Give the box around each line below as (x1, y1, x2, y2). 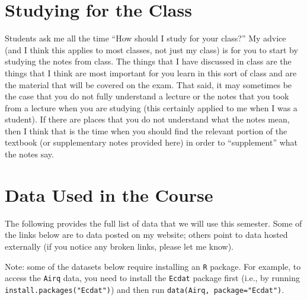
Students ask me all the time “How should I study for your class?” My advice (5, 32, 286, 44)
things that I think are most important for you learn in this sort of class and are (5, 66, 297, 79)
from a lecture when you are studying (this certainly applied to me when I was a (5, 101, 298, 114)
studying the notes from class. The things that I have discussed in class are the (5, 55, 292, 67)
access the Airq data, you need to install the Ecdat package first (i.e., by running (5, 272, 300, 284)
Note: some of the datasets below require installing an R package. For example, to (5, 260, 301, 272)
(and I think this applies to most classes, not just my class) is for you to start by (5, 43, 298, 56)
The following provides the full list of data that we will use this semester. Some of (5, 217, 302, 229)
